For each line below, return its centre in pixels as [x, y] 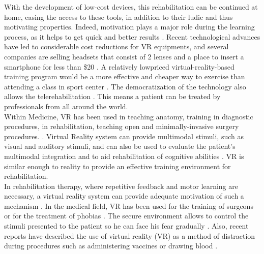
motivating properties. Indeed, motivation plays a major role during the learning [129, 27]
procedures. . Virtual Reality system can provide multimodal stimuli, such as [124, 136]
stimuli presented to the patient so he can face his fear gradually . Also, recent [126, 226]
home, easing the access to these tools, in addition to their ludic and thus [119, 17]
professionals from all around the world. [66, 106]
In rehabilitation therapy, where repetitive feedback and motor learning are [121, 186]
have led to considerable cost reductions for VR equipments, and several [116, 46]
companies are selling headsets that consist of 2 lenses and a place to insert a [124, 56]
